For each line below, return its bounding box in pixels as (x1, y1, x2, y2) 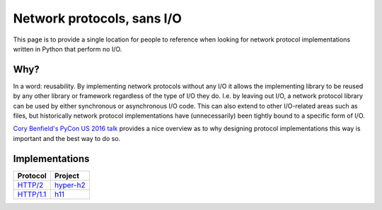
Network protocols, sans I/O (13, 11, 182, 26)
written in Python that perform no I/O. (13, 44, 122, 53)
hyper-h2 (54, 180, 86, 190)
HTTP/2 (17, 180, 44, 190)
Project (54, 171, 80, 180)
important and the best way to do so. (13, 134, 121, 142)
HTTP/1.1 (17, 189, 47, 199)
